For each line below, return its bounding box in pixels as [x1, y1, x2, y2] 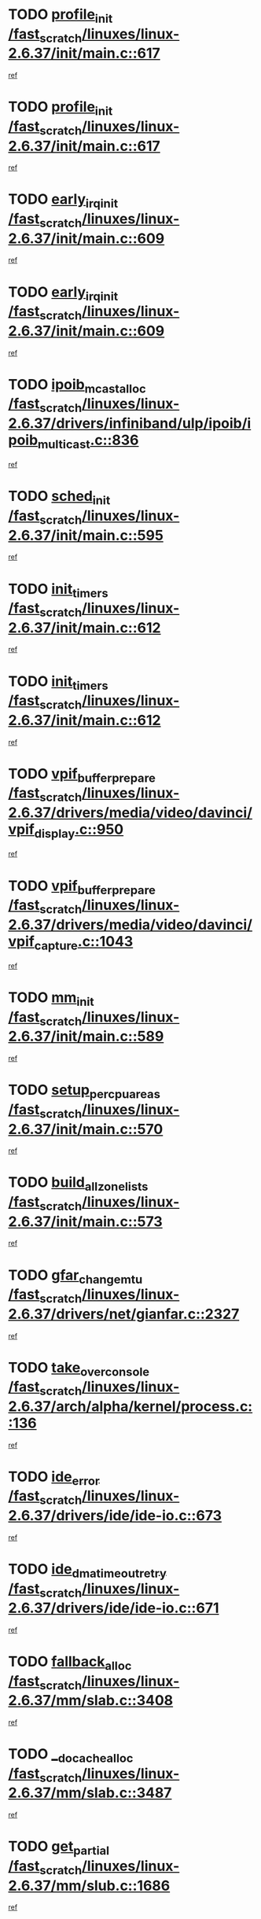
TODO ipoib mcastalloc [8, 375, 147, 396]
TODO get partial [8, 1838, 110, 1858]
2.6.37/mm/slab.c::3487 [8, 1784, 172, 1802]
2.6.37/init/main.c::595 [8, 526, 164, 544]
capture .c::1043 [34, 932, 134, 953]
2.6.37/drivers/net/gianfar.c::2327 [8, 1305, 240, 1323]
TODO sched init [8, 488, 111, 508]
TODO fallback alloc [8, 1653, 132, 1673]
